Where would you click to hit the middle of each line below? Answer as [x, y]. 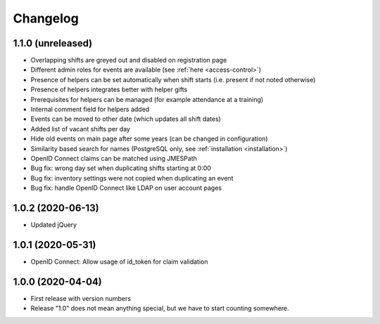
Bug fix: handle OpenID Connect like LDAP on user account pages [126, 188]
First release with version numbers [81, 298]
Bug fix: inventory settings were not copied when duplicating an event [132, 178]
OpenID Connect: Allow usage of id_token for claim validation [119, 261]
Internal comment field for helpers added [90, 110]
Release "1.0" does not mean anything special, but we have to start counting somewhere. [160, 309]
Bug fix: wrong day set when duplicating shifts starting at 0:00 [121, 168]
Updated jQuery [54, 225]
